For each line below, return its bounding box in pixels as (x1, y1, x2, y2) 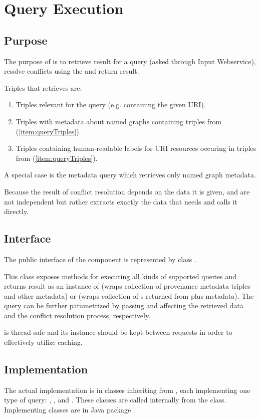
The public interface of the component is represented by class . (4, 254, 196, 264)
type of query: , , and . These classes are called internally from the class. (4, 394, 226, 405)
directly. (4, 206, 29, 217)
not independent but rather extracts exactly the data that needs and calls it (4, 196, 237, 206)
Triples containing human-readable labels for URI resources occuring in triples (16, 143, 256, 153)
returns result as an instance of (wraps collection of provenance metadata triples (4, 281, 250, 291)
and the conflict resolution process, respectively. (4, 310, 151, 320)
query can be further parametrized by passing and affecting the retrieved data (4, 300, 243, 311)
